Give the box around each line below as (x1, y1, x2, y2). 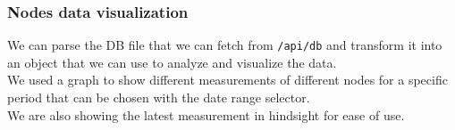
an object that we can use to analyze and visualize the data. (7, 53, 337, 71)
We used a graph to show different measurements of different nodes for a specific (7, 70, 448, 89)
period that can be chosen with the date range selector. (7, 88, 310, 107)
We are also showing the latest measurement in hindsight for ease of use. (7, 105, 405, 124)
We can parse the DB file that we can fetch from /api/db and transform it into (7, 36, 442, 54)
